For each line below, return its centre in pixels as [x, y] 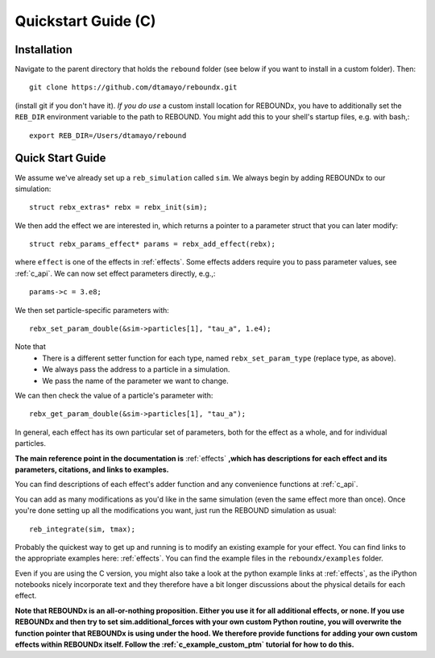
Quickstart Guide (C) [85, 21]
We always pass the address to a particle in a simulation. [136, 369]
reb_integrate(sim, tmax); [83, 529]
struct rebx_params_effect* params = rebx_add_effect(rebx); [152, 244]
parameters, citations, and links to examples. [92, 469]
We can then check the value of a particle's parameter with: [114, 396]
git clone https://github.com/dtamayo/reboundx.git [133, 87]
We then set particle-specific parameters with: [92, 310]
